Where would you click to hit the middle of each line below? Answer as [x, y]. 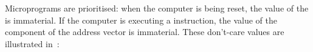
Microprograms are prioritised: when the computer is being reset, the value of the [157, 8]
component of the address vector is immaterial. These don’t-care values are [145, 32]
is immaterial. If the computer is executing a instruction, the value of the [141, 20]
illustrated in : [32, 43]
